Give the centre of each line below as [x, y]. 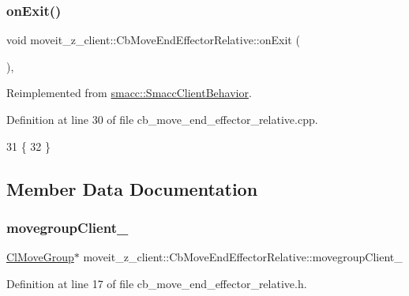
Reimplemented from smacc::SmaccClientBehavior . [129, 93]
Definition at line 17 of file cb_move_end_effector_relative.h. [157, 283]
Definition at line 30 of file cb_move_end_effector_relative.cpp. [162, 119]
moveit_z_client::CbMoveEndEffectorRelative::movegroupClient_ [243, 257]
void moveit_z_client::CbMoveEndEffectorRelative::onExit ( [153, 40]
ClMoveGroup [40, 257]
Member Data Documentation [132, 188]
